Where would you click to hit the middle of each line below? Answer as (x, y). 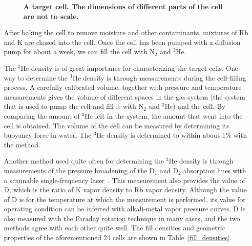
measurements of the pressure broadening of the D (79, 170)
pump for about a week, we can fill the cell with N (79, 51)
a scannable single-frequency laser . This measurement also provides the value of (125, 180)
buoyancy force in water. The (48, 135)
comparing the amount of (42, 115)
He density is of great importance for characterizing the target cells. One (129, 68)
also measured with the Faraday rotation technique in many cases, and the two (122, 218)
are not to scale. (51, 16)
